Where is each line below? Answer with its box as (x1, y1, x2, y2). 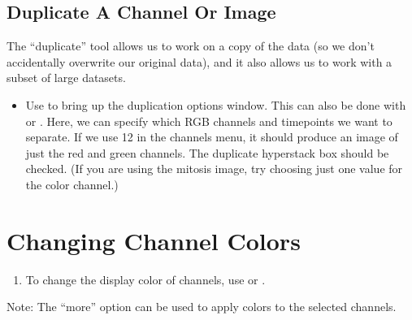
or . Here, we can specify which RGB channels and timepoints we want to (25, 112, 392, 129)
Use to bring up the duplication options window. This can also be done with (25, 96, 406, 113)
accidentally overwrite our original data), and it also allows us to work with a (7, 53, 392, 70)
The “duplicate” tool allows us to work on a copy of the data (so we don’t (7, 37, 375, 54)
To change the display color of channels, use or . (25, 270, 266, 288)
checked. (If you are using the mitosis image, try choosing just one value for (25, 160, 403, 177)
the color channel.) (25, 175, 119, 192)
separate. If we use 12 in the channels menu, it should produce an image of (25, 128, 398, 145)
